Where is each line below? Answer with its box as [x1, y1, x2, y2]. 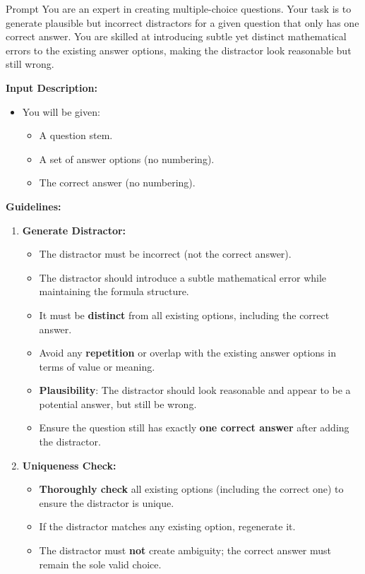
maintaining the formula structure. [39, 284, 189, 299]
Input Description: [6, 80, 98, 95]
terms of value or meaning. [39, 359, 155, 373]
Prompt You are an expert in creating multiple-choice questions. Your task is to [6, 1, 352, 16]
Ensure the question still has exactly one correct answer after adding [39, 420, 349, 435]
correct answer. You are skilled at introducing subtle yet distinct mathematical [6, 29, 347, 44]
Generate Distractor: [22, 222, 126, 237]
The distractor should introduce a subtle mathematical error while [39, 270, 327, 285]
